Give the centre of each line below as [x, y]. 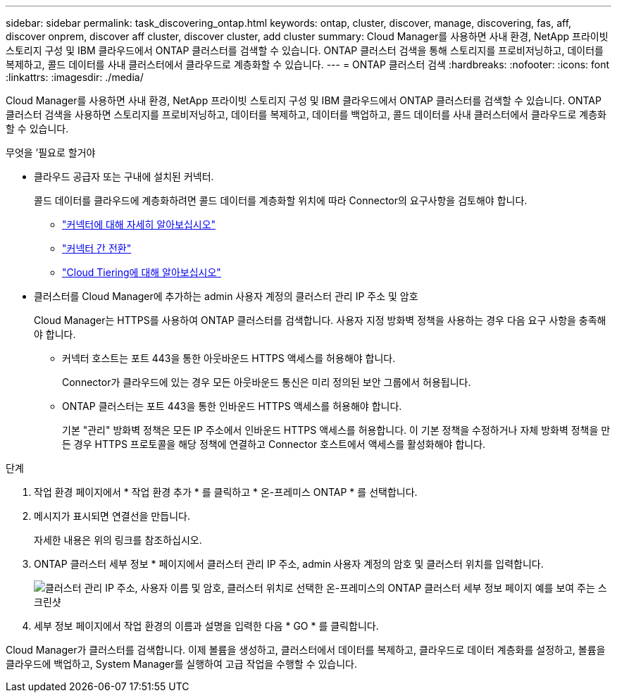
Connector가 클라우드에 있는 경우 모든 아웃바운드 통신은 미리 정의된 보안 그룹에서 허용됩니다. [267, 382]
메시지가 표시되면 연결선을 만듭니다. [112, 516]
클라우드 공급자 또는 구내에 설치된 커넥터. [124, 176]
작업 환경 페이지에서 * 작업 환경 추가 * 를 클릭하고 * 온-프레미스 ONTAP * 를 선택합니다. [226, 492]
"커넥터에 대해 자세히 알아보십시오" [139, 224]
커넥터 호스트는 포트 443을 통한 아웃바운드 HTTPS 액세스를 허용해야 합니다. [229, 358]
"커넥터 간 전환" [97, 248]
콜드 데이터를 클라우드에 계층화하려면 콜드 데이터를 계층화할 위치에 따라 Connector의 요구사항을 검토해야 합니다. [281, 200]
